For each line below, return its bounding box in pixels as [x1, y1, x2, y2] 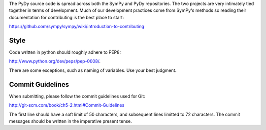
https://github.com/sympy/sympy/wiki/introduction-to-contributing [9, 24, 145, 30]
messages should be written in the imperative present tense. [9, 118, 133, 124]
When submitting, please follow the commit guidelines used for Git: [9, 93, 145, 99]
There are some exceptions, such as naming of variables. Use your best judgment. [9, 67, 177, 73]
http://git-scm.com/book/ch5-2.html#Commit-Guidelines [9, 102, 125, 108]
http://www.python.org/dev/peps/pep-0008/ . [9, 58, 101, 64]
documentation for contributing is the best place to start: [9, 14, 124, 20]
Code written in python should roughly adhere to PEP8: [9, 49, 121, 55]
